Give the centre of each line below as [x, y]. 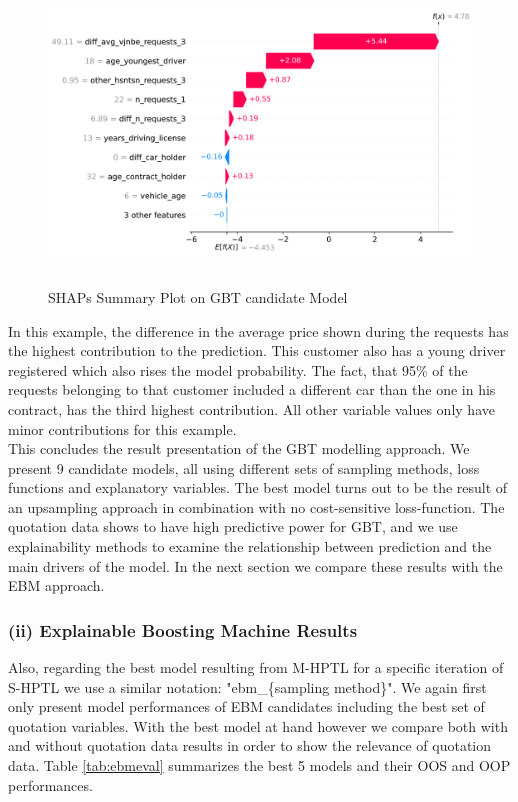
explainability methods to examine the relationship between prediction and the [250, 546]
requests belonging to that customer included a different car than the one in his [252, 389]
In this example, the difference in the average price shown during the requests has [258, 330]
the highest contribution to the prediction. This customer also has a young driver [257, 350]
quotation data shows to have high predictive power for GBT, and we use [233, 526]
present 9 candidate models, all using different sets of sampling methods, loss [244, 467]
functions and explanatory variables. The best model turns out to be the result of [258, 487]
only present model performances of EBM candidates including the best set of [246, 706]
